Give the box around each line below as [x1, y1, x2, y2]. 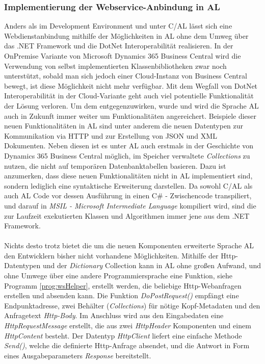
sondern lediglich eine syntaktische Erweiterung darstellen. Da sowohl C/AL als [4, 180, 253, 191]
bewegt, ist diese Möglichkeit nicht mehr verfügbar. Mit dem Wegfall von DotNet [4, 80, 258, 91]
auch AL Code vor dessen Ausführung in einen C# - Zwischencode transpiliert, [4, 190, 252, 201]
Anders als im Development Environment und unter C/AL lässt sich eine [4, 20, 232, 31]
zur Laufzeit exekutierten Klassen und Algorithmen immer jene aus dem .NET [4, 210, 250, 221]
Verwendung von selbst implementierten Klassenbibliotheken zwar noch [4, 60, 227, 71]
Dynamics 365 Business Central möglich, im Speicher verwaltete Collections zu [4, 150, 250, 161]
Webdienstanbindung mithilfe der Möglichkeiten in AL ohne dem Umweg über [4, 30, 249, 41]
